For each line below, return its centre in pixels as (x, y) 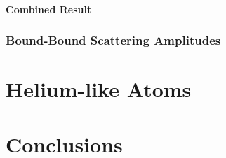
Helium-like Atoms (99, 89)
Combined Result (49, 9)
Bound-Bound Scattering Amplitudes (113, 40)
